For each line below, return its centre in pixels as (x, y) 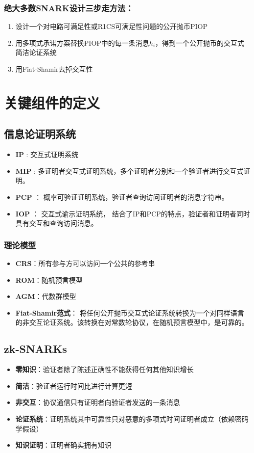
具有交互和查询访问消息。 (57, 223)
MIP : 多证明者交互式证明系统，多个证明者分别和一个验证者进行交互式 (129, 171)
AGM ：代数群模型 (46, 296)
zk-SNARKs (35, 349)
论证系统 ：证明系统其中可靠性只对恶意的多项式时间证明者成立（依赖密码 (132, 418)
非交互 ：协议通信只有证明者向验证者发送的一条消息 (98, 402)
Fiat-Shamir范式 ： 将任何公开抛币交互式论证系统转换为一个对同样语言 (130, 312)
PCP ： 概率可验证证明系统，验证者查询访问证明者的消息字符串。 (122, 197)
